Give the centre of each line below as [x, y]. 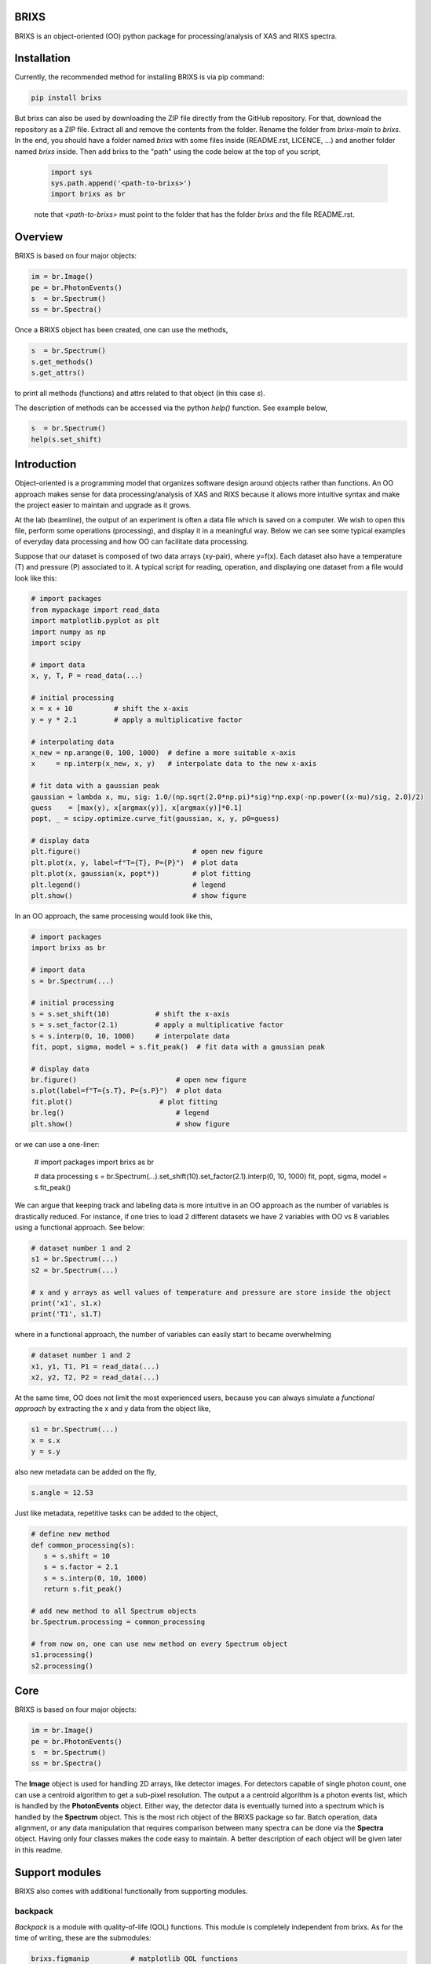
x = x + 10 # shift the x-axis [110, 709]
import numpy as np [68, 632]
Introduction [46, 465]
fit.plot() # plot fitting [124, 1101]
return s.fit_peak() [83, 1589]
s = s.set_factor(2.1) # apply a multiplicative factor [157, 1025]
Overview [39, 237]
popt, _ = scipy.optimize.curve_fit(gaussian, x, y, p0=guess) [155, 819]
